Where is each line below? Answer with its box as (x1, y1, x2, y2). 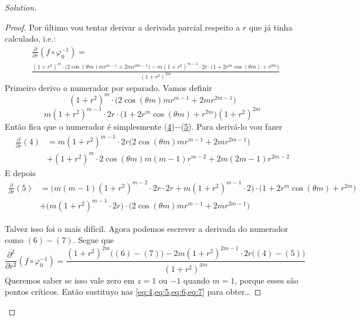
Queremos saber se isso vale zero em (5, 274, 135, 286)
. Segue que (73, 234, 114, 246)
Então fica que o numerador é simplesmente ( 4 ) (5, 120, 175, 133)
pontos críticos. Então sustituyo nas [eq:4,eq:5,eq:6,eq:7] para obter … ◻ (5, 285, 261, 298)
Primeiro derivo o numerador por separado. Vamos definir (5, 81, 212, 93)
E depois (5, 166, 36, 178)
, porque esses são (235, 274, 298, 286)
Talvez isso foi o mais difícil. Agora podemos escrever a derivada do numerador (5, 222, 288, 234)
